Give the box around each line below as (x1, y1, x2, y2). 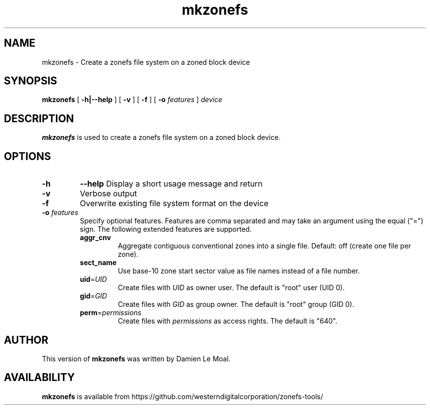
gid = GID (80, 292, 107, 300)
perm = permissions (80, 308, 141, 317)
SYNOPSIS (4, 75, 57, 87)
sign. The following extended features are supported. (80, 225, 252, 234)
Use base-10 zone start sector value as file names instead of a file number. (118, 267, 360, 275)
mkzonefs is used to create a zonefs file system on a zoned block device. (42, 133, 281, 142)
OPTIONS (4, 150, 51, 163)
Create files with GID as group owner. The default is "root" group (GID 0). (118, 300, 354, 309)
